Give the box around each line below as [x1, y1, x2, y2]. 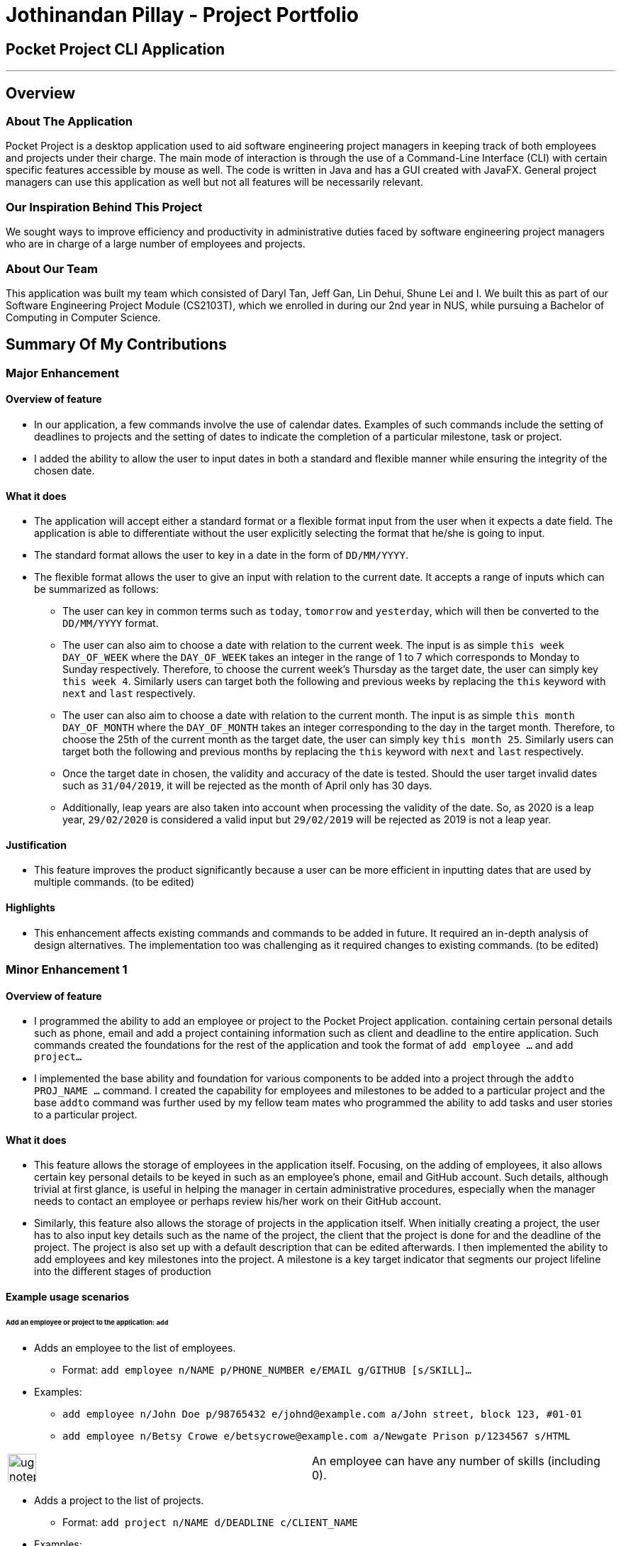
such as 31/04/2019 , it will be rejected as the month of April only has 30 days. [62, 779, 432, 792]
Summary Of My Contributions [6, 335, 227, 354]
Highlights [6, 901, 55, 913]
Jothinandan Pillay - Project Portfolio [6, 3, 359, 27]
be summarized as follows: [34, 583, 159, 596]
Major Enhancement [6, 365, 119, 380]
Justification [6, 838, 67, 851]
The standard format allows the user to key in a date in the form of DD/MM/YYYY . [34, 549, 408, 562]
